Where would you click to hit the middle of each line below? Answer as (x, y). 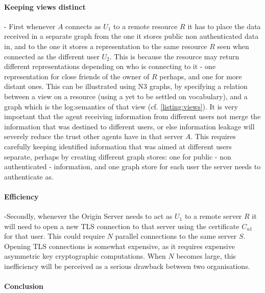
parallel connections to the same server (176, 236)
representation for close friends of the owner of (77, 76)
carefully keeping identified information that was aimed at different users (118, 146)
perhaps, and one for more (201, 76)
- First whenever (30, 26)
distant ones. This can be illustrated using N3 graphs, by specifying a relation (126, 86)
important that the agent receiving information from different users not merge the (132, 116)
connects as (83, 26)
